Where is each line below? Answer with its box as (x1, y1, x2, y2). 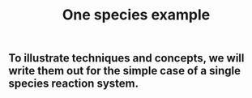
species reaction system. (8, 77, 139, 91)
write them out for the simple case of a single (8, 64, 241, 78)
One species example (62, 6, 211, 24)
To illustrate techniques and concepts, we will (8, 51, 245, 66)
